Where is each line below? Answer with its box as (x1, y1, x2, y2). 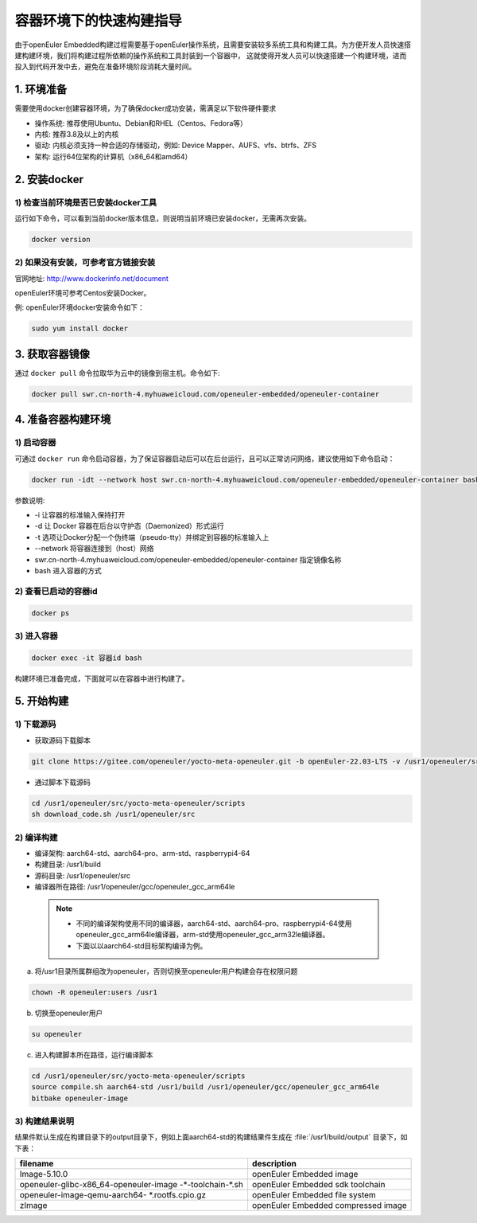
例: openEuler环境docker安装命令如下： (14, 303, 145, 312)
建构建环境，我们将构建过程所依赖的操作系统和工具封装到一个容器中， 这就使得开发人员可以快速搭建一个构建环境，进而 (14, 50, 407, 60)
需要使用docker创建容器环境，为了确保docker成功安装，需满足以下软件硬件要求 (14, 104, 277, 113)
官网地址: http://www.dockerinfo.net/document (14, 273, 169, 283)
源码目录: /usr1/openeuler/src (34, 870, 131, 880)
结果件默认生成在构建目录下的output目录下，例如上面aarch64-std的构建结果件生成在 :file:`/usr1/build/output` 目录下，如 (14, 1132, 409, 1142)
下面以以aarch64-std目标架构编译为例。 (76, 940, 207, 951)
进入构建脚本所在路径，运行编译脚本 (34, 1049, 153, 1059)
